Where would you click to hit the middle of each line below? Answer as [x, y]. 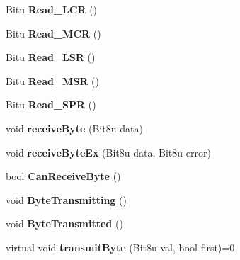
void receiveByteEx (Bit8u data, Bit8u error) [108, 152]
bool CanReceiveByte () [63, 176]
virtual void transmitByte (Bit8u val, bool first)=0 [120, 247]
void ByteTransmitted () [64, 224]
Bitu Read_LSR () [51, 57]
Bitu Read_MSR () [52, 80]
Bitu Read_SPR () [51, 104]
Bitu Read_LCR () [52, 9]
